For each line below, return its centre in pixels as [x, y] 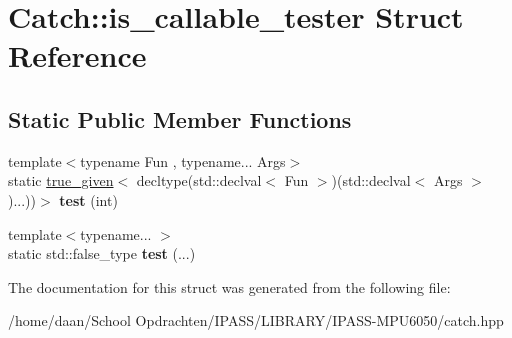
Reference [77, 55]
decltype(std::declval [199, 180]
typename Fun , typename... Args [183, 160]
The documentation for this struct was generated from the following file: [229, 286]
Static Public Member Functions [180, 118]
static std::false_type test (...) [102, 253]
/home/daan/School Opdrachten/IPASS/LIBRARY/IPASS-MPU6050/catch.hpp [256, 320]
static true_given [61, 180]
